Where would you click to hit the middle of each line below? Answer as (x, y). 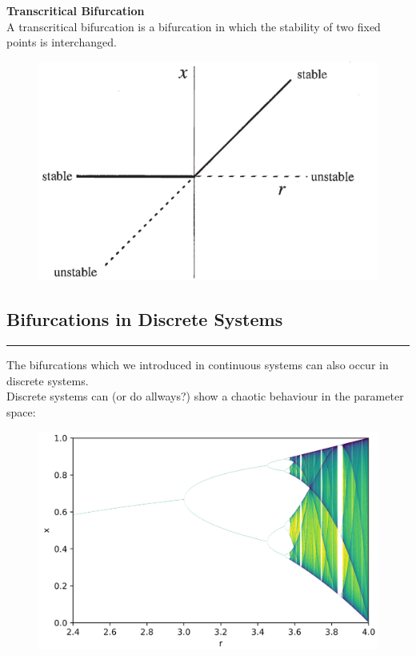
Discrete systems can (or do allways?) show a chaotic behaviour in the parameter (205, 396)
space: (21, 411)
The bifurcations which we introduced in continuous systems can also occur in (198, 365)
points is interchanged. (62, 42)
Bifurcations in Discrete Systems (145, 319)
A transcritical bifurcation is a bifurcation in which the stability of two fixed (194, 26)
